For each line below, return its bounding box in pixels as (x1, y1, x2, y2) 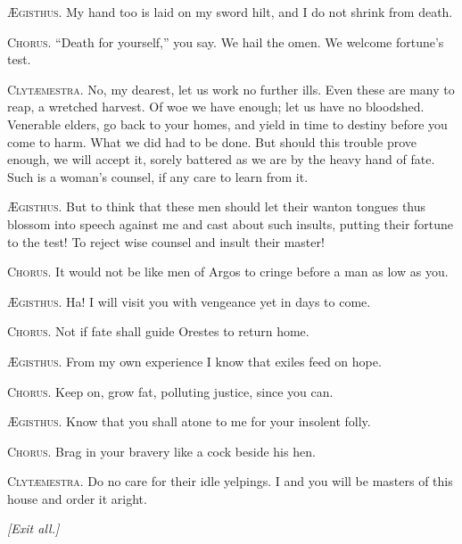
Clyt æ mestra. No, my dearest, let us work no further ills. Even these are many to (7, 79, 455, 98)
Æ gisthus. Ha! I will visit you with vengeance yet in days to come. (7, 292, 371, 310)
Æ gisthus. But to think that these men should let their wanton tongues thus (7, 197, 426, 216)
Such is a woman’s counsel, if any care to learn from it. (7, 167, 309, 185)
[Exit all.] (7, 519, 60, 538)
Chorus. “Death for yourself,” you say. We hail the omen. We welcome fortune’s (7, 32, 444, 51)
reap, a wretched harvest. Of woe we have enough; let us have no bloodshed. (7, 97, 425, 116)
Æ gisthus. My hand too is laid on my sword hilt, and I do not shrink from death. (7, 3, 453, 21)
